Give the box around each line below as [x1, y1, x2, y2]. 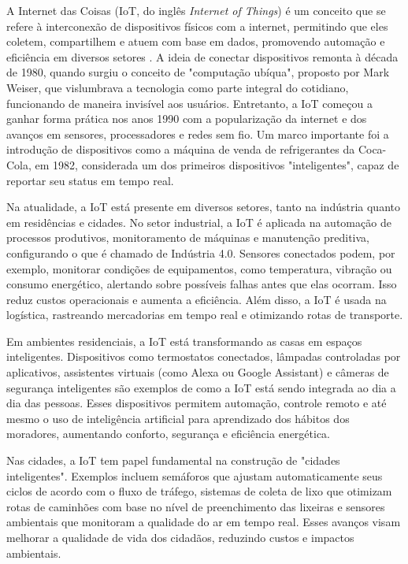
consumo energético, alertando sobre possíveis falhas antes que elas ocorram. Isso [6, 276, 397, 292]
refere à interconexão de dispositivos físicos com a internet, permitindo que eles [6, 17, 388, 34]
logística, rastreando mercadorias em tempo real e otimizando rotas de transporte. [6, 306, 403, 323]
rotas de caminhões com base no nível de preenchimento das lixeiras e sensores [6, 498, 385, 514]
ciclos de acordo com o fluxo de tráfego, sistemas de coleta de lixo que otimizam [6, 483, 392, 499]
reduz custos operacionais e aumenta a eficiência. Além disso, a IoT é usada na [6, 291, 387, 307]
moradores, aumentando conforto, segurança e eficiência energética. [6, 425, 330, 442]
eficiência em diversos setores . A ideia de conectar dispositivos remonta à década [6, 48, 399, 65]
